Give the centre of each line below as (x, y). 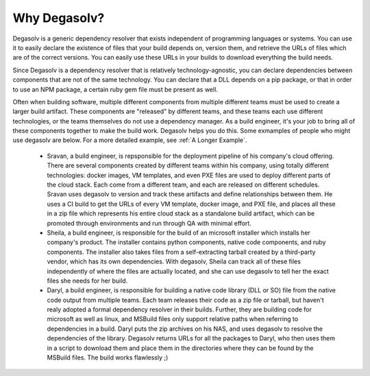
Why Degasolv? (59, 18)
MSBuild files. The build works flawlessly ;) (108, 357)
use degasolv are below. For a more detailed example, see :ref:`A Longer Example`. (130, 140)
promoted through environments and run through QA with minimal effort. (149, 223)
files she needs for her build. (87, 281)
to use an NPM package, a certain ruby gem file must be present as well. (115, 89)
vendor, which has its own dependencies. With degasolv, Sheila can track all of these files (174, 261)
